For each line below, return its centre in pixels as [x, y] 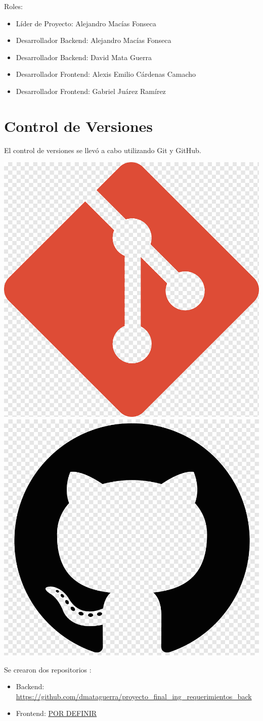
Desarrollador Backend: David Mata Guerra [84, 57]
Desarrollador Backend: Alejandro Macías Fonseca [94, 40]
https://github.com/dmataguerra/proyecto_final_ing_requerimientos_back [134, 696]
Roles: [13, 6]
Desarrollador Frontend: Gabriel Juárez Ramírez [91, 91]
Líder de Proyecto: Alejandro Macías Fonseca [86, 23]
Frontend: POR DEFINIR [56, 713]
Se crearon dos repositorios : [48, 669]
